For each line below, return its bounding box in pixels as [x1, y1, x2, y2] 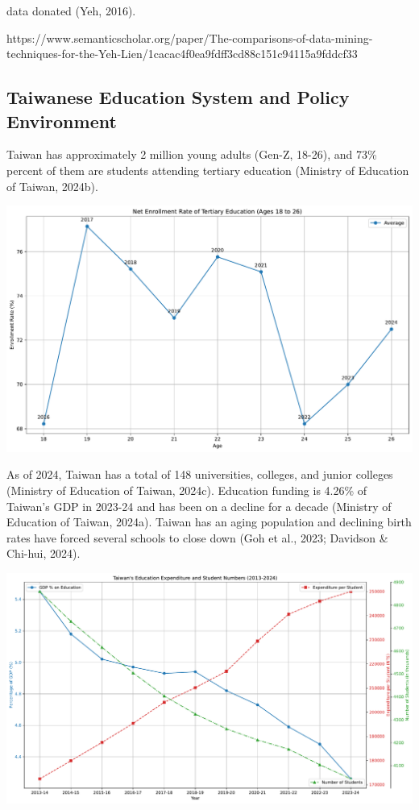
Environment [6, 108, 117, 133]
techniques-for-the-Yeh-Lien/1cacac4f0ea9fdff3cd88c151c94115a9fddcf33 [6, 45, 358, 62]
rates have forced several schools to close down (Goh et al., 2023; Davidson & [6, 529, 388, 546]
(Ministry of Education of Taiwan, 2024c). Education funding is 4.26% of [6, 481, 367, 498]
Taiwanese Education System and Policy [6, 85, 350, 110]
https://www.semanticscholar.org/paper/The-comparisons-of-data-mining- [6, 29, 373, 46]
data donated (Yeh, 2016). [6, 2, 136, 19]
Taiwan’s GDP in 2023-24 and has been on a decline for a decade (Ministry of [6, 497, 392, 514]
